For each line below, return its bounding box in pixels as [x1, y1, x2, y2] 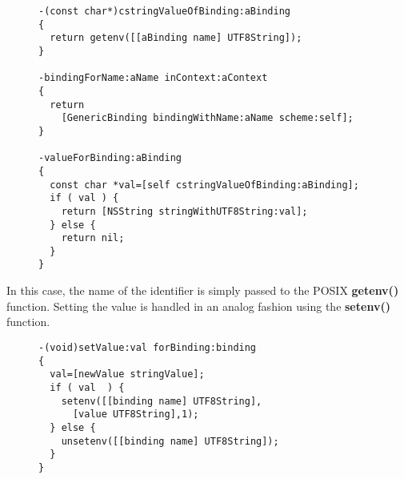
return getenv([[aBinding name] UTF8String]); [50, 32, 302, 44]
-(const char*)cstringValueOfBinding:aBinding [38, 6, 290, 17]
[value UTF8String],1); [72, 409, 199, 421]
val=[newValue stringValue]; [50, 368, 205, 380]
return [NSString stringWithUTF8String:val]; [61, 205, 308, 217]
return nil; [61, 232, 125, 244]
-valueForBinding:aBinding [38, 152, 182, 164]
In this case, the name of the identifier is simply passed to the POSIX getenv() [6, 282, 399, 299]
